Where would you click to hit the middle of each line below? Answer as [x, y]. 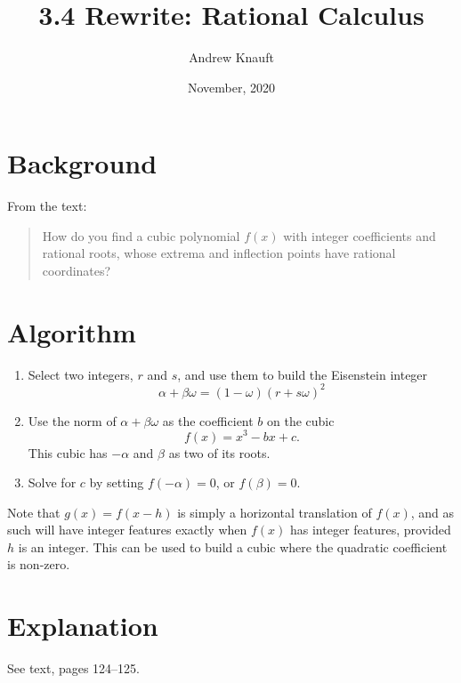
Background [82, 163]
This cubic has [68, 452]
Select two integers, [81, 374]
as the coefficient [208, 420]
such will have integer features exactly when [127, 530]
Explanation [83, 626]
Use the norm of [72, 420]
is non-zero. [39, 564]
